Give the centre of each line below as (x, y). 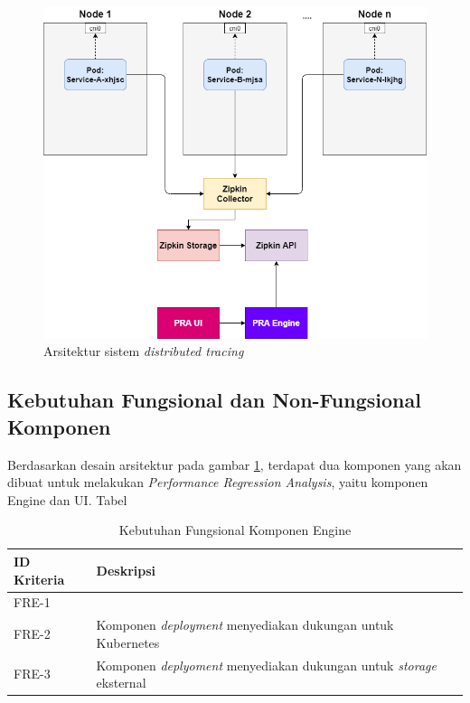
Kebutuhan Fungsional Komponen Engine (235, 530)
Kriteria (39, 579)
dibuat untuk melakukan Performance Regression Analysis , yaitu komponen (218, 482)
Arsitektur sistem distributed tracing (144, 351)
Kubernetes (128, 642)
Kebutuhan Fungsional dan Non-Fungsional (214, 400)
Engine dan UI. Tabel (67, 499)
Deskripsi (126, 570)
